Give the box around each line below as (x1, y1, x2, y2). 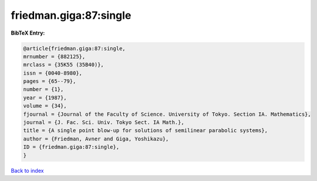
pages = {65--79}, (23, 78, 76, 85)
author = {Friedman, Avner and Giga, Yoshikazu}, (23, 135, 169, 142)
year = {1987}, (23, 94, 67, 101)
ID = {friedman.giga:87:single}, (23, 144, 120, 150)
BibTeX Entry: (11, 29, 45, 36)
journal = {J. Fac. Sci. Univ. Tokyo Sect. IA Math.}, (23, 119, 184, 126)
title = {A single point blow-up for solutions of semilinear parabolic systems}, (23, 127, 268, 134)
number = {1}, (23, 86, 64, 93)
